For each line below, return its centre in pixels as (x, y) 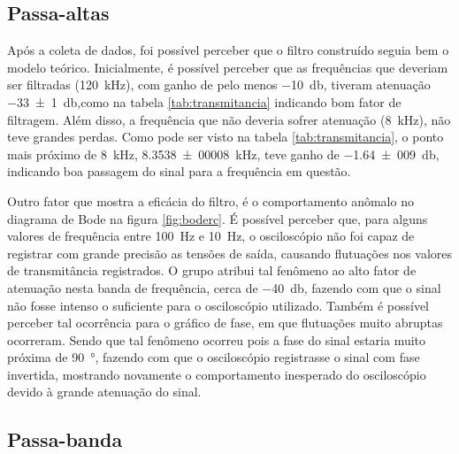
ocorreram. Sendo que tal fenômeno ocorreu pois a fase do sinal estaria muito (217, 339)
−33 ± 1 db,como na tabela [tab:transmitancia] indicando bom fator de (204, 101)
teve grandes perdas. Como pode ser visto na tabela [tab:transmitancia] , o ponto (226, 137)
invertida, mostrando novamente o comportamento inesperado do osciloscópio (217, 374)
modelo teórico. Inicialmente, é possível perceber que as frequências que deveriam (228, 67)
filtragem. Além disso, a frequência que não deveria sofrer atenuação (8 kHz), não (229, 119)
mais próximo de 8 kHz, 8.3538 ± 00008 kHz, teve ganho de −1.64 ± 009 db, (223, 154)
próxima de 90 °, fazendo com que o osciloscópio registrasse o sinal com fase (214, 357)
